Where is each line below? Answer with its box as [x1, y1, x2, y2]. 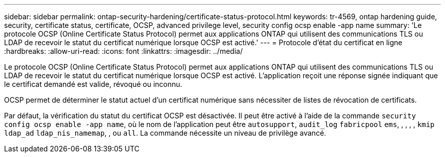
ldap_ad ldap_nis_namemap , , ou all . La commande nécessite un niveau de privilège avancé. [4, 129, 326, 137]
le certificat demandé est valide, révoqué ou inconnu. [4, 80, 182, 88]
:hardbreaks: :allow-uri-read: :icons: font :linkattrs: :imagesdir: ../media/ [4, 47, 243, 55]
